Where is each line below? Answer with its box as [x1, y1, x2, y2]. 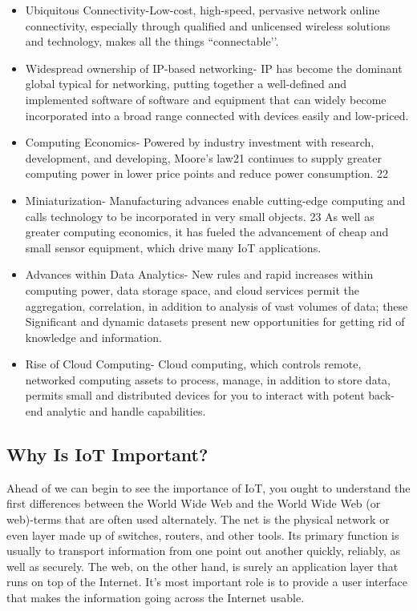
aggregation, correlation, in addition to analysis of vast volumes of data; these [25, 297, 408, 314]
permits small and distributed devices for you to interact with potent [25, 387, 365, 404]
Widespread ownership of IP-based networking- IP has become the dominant [25, 59, 403, 76]
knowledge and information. [25, 328, 162, 345]
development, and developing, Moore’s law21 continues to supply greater [25, 149, 382, 166]
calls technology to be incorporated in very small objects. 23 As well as [25, 207, 374, 224]
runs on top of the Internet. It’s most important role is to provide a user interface [6, 573, 407, 590]
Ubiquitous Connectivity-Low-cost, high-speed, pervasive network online [25, 2, 380, 18]
